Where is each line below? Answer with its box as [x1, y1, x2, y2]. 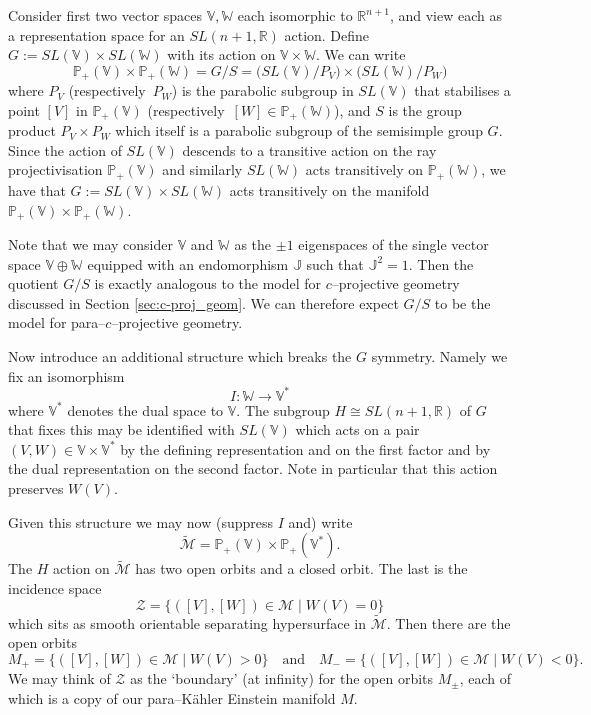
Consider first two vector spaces [8, 5, 203, 25]
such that [306, 253, 364, 274]
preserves [8, 478, 64, 498]
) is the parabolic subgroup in [171, 80, 354, 101]
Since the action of [8, 139, 122, 160]
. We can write [315, 44, 406, 65]
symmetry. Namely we [371, 345, 508, 366]
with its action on [167, 44, 276, 65]
